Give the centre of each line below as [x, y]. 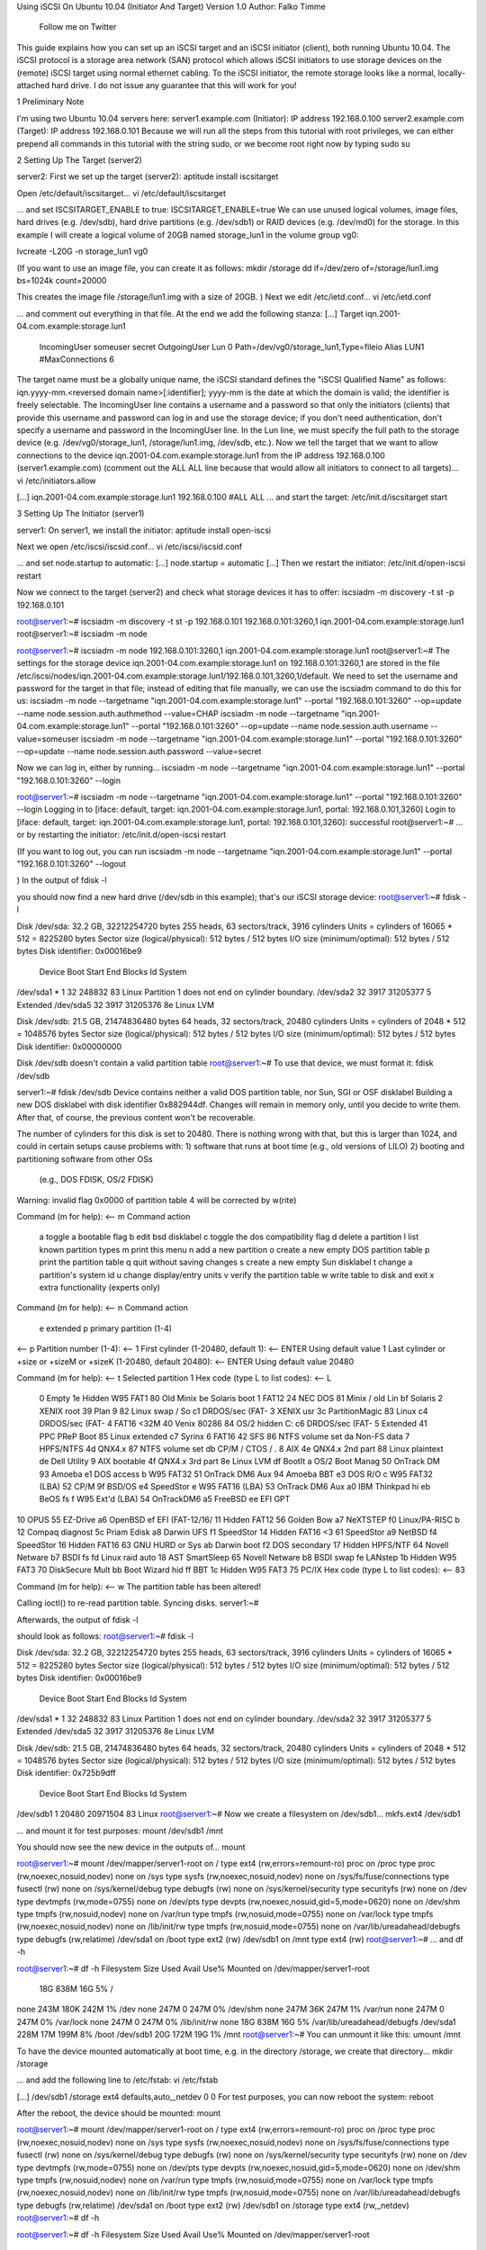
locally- [452, 73]
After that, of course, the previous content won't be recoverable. [136, 1117]
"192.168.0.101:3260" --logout [71, 864]
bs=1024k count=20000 [62, 281]
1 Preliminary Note [50, 102]
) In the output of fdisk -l [62, 880]
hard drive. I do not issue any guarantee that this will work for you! [174, 85]
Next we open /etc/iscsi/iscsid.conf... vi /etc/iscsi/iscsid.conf [130, 547]
